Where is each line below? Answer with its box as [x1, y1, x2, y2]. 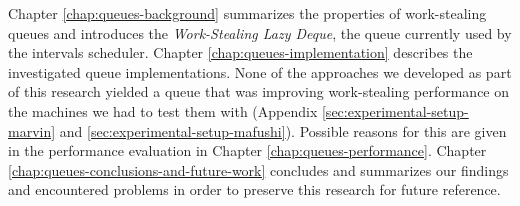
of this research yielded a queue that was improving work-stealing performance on [8, 81, 510, 102]
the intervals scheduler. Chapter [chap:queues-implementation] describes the [8, 42, 473, 63]
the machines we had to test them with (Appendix [8, 100, 318, 121]
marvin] [8, 120, 56, 141]
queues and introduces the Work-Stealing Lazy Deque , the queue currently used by [8, 22, 512, 43]
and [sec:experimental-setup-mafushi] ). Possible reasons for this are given [59, 120, 507, 141]
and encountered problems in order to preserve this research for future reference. [8, 179, 501, 200]
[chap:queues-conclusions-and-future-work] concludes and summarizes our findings [8, 159, 509, 180]
